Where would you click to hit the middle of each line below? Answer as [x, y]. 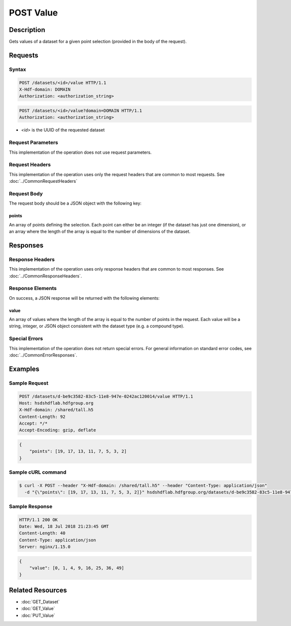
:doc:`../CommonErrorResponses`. [43, 355]
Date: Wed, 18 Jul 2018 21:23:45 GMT [64, 526]
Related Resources [38, 590]
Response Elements [33, 289]
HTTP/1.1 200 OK [39, 520]
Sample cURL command [38, 472]
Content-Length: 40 [42, 533]
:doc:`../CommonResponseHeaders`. [46, 276]
